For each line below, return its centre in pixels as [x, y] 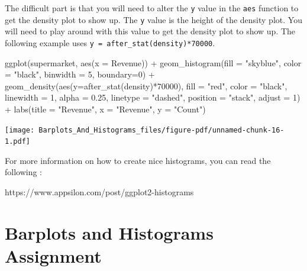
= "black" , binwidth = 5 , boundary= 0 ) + [80, 74]
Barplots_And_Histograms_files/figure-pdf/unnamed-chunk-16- [161, 130]
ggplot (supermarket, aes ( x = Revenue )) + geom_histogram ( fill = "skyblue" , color [153, 62]
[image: [20, 130]
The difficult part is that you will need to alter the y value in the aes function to [152, 8]
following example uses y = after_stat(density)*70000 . [110, 42]
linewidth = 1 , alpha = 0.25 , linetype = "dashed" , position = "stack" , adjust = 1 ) [153, 97]
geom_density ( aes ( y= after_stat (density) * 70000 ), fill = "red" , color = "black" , [146, 86]
